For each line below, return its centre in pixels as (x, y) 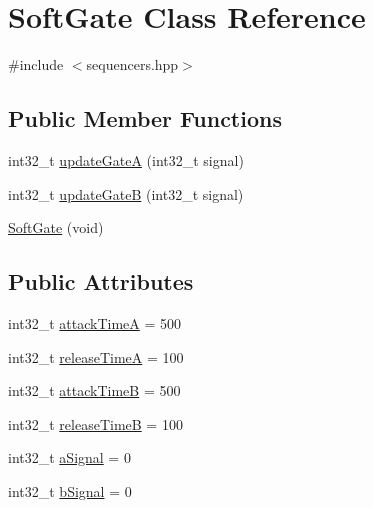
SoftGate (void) (56, 227)
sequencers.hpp (132, 64)
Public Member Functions (145, 118)
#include (36, 64)
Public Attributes (101, 281)
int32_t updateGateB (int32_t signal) (126, 193)
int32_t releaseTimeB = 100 (95, 423)
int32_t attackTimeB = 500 (94, 390)
